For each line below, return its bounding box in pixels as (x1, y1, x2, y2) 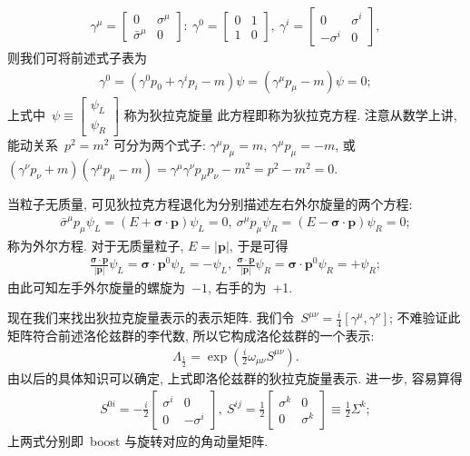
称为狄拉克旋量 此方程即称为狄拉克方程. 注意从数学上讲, (123, 104, 457, 124)
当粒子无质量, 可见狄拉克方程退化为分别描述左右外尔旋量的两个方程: (7, 194, 413, 213)
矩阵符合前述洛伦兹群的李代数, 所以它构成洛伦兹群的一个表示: (7, 325, 375, 344)
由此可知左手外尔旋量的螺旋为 (7, 277, 185, 296)
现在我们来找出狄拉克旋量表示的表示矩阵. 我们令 (7, 308, 295, 327)
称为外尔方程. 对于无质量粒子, (7, 235, 184, 254)
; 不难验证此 (389, 308, 461, 327)
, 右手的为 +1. (207, 277, 293, 296)
